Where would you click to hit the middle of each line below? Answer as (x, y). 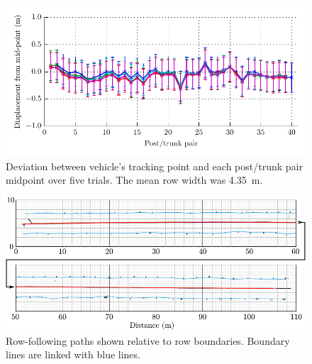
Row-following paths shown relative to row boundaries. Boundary (148, 340)
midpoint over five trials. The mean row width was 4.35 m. (134, 180)
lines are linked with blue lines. (73, 354)
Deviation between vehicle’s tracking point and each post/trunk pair (154, 166)
